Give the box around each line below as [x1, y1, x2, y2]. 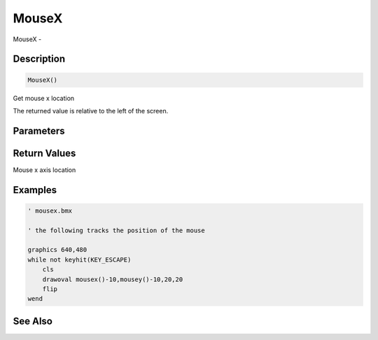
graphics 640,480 [27, 246, 87, 254]
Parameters [13, 125, 65, 136]
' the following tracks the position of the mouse [27, 226, 206, 234]
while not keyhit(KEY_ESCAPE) [27, 255, 132, 264]
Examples [13, 184, 57, 196]
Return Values [13, 147, 76, 159]
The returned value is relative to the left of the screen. [13, 106, 169, 115]
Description [13, 53, 66, 65]
